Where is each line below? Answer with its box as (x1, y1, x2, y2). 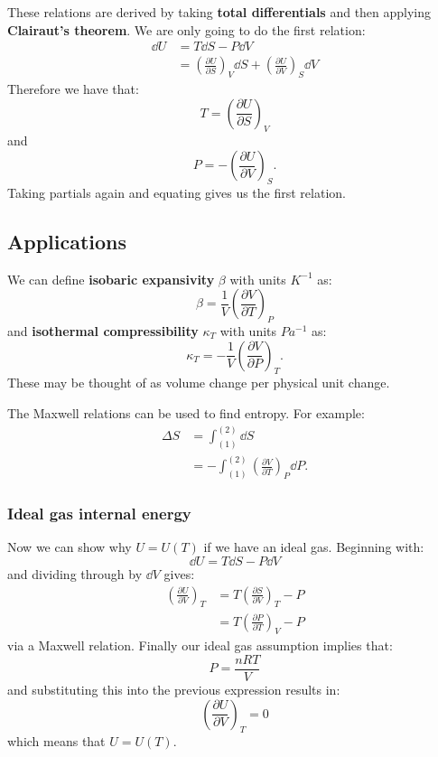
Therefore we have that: (7, 79, 139, 98)
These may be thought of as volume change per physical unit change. (7, 373, 390, 392)
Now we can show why (7, 537, 132, 556)
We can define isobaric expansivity (7, 269, 215, 288)
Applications (7, 227, 127, 255)
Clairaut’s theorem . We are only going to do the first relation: (7, 20, 366, 39)
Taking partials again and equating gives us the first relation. (7, 182, 346, 201)
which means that (7, 732, 106, 751)
